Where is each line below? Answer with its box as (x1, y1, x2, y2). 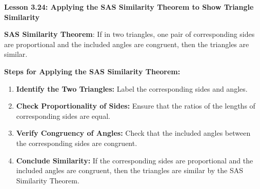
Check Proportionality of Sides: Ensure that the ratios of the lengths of (16, 100, 255, 111)
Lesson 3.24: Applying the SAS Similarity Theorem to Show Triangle (4, 2, 254, 12)
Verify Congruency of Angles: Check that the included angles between (16, 128, 251, 138)
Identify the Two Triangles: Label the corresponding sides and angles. (16, 83, 248, 94)
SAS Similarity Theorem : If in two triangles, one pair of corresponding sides (4, 29, 255, 39)
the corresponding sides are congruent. (16, 137, 137, 148)
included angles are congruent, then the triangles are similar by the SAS (16, 165, 244, 176)
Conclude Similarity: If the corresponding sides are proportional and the (16, 155, 253, 165)
